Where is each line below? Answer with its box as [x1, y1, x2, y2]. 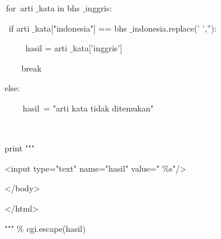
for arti [5, 2, 33, 14]
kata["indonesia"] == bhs [35, 21, 127, 34]
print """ [4, 142, 35, 154]
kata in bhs [38, 2, 80, 14]
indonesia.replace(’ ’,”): [132, 21, 217, 34]
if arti [8, 21, 30, 34]
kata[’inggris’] [73, 42, 123, 54]
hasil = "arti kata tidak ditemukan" [22, 101, 154, 114]
